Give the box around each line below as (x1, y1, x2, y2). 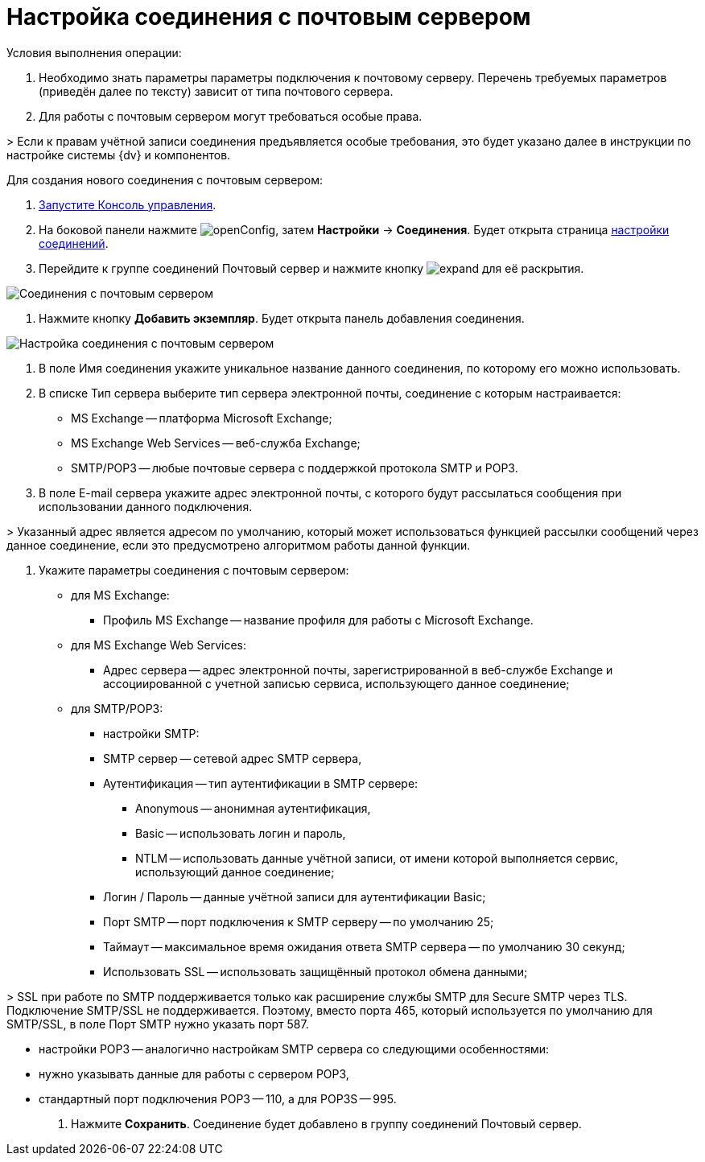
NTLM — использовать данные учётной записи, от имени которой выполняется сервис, (135, 851, 619, 865)
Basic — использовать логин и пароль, (135, 826, 346, 840)
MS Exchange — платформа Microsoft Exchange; (71, 410, 332, 425)
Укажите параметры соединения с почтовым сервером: (39, 562, 349, 577)
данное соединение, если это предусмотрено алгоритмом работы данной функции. (6, 538, 471, 552)
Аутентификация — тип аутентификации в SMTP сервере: (103, 776, 418, 790)
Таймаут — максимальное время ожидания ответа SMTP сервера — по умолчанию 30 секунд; (103, 939, 625, 954)
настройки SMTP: (103, 726, 200, 740)
